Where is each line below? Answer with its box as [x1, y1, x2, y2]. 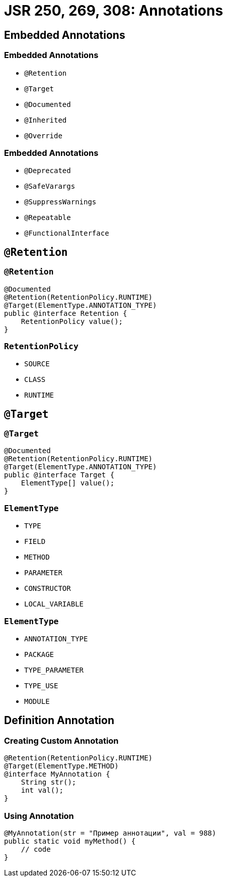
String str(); [21, 778, 77, 787]
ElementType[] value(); [21, 479, 115, 487]
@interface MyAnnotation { [4, 770, 110, 779]
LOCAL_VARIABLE [24, 600, 84, 609]
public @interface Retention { [4, 309, 127, 317]
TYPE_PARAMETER [24, 666, 84, 674]
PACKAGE [24, 650, 54, 658]
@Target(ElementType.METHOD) [4, 762, 119, 770]
